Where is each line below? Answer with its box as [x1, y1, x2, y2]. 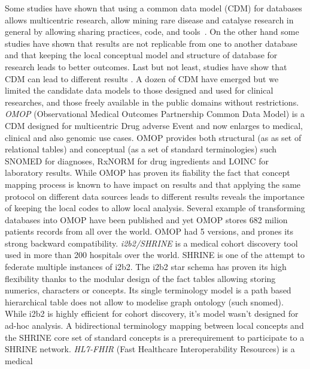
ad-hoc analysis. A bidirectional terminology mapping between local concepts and [5, 319, 304, 332]
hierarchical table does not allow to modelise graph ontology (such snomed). [5, 295, 284, 308]
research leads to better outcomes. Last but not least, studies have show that [5, 60, 287, 73]
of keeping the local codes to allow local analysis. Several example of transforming [5, 202, 305, 214]
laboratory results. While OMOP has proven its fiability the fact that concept [5, 166, 290, 179]
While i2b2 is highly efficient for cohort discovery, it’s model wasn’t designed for [5, 307, 299, 320]
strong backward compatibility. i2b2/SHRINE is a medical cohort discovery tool [5, 236, 298, 249]
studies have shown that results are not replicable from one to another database [5, 37, 297, 49]
